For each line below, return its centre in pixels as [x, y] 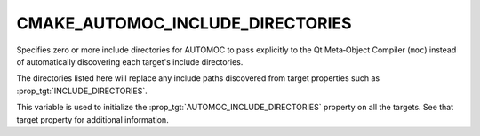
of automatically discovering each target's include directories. [130, 61]
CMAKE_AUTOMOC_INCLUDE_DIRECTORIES [184, 23]
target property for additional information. [92, 119]
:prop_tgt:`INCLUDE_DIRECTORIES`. [82, 91]
